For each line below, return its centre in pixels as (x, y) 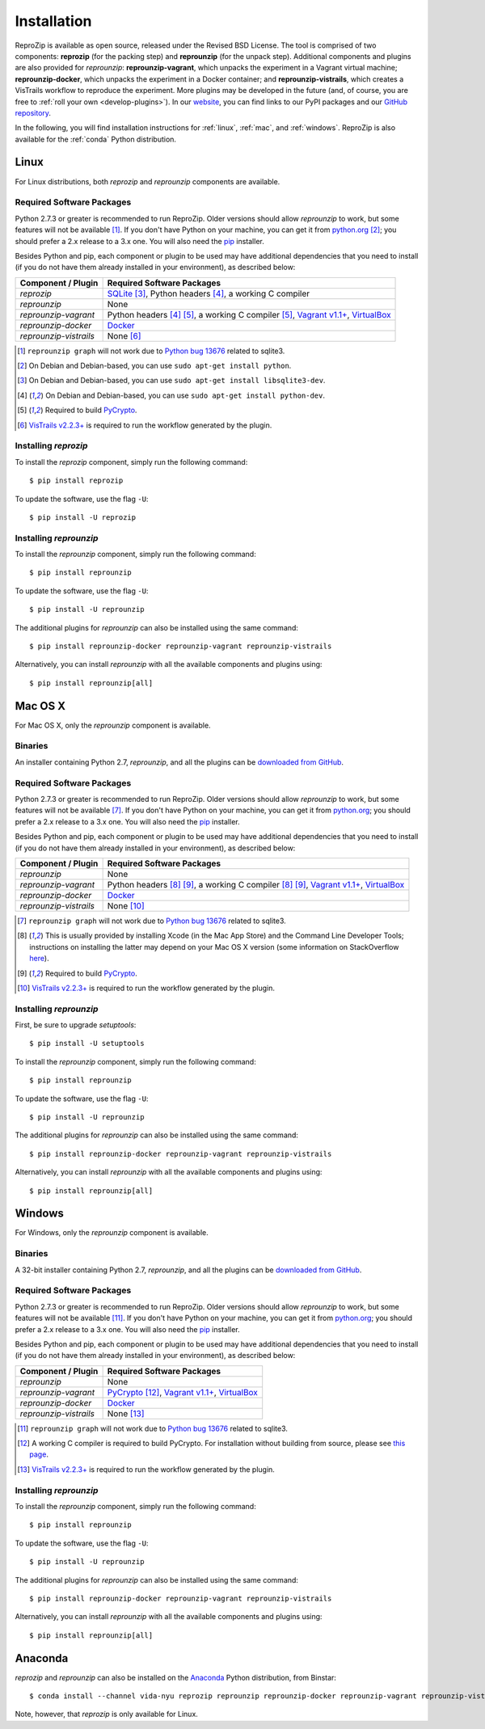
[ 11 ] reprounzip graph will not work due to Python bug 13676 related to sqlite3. (153, 1428)
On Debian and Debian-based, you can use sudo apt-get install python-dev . (186, 395)
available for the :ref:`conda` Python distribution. (96, 139)
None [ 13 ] (126, 1413)
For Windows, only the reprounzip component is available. (112, 1233)
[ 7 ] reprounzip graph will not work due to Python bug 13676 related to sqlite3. (152, 921)
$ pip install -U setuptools (87, 1044)
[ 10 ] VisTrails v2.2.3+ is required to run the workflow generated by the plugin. (146, 988)
